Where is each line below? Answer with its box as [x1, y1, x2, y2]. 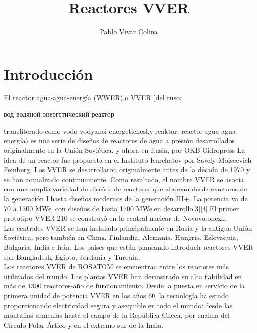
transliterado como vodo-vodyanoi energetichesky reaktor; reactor [4, 125, 203, 136]
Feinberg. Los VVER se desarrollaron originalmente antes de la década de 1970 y [4, 164, 250, 175]
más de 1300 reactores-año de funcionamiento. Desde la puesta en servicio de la [4, 281, 245, 291]
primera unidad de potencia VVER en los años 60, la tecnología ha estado [4, 290, 229, 300]
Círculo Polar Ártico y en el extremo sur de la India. [4, 319, 164, 330]
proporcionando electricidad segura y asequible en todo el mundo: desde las [4, 300, 233, 310]
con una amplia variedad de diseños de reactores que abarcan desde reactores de [4, 184, 247, 194]
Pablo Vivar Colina [100, 26, 158, 37]
